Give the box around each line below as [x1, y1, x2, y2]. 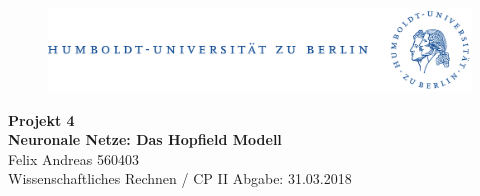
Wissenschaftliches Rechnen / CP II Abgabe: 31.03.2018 [8, 168, 352, 189]
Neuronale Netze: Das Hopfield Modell [8, 129, 282, 150]
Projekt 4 [8, 109, 75, 130]
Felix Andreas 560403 [8, 148, 139, 169]
